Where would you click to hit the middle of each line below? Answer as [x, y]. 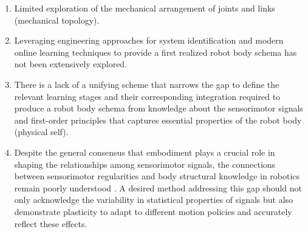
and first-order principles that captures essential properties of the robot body [158, 120]
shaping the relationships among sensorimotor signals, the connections [145, 164]
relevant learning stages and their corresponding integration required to [147, 96]
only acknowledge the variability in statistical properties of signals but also [154, 200]
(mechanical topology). [57, 20]
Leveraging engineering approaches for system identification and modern [149, 40]
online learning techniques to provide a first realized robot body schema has [156, 52]
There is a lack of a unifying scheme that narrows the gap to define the [147, 84]
